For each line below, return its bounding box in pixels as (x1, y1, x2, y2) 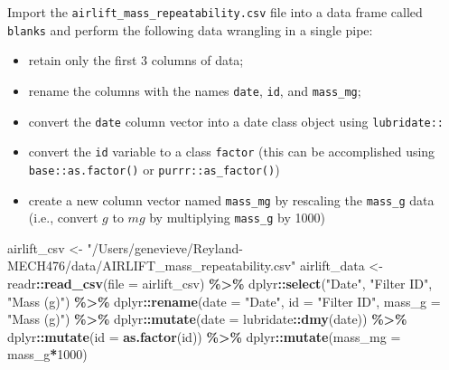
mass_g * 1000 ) (7, 345, 88, 364)
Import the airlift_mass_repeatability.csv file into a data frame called (7, 3, 423, 21)
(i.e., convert (28, 208, 98, 227)
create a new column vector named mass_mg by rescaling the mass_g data (28, 190, 435, 209)
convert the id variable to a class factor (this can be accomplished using (28, 142, 435, 161)
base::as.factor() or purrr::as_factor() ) (28, 159, 280, 178)
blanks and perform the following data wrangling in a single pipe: (7, 20, 373, 39)
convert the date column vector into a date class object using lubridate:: (28, 111, 444, 130)
